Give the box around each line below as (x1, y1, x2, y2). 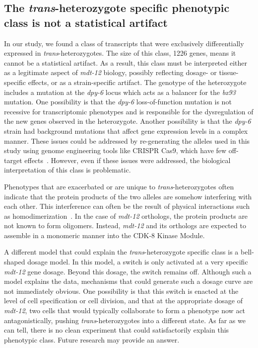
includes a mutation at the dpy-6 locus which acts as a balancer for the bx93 (4, 87, 236, 97)
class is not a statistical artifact (4, 14, 168, 30)
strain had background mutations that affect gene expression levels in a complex (4, 125, 248, 136)
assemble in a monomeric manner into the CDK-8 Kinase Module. (4, 230, 205, 240)
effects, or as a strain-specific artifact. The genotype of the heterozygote (28, 77, 247, 87)
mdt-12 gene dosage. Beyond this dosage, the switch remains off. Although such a (4, 266, 252, 276)
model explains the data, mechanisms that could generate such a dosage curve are (4, 276, 253, 286)
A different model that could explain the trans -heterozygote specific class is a (4, 247, 239, 257)
